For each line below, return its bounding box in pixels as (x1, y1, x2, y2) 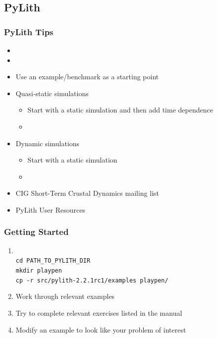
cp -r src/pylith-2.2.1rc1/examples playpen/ (15, 277, 168, 284)
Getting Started (4, 225, 69, 238)
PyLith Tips (4, 25, 54, 38)
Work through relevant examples (15, 291, 115, 301)
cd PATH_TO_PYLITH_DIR (15, 257, 91, 265)
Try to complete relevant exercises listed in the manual (15, 307, 182, 318)
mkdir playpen (15, 267, 62, 274)
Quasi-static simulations (15, 88, 89, 98)
